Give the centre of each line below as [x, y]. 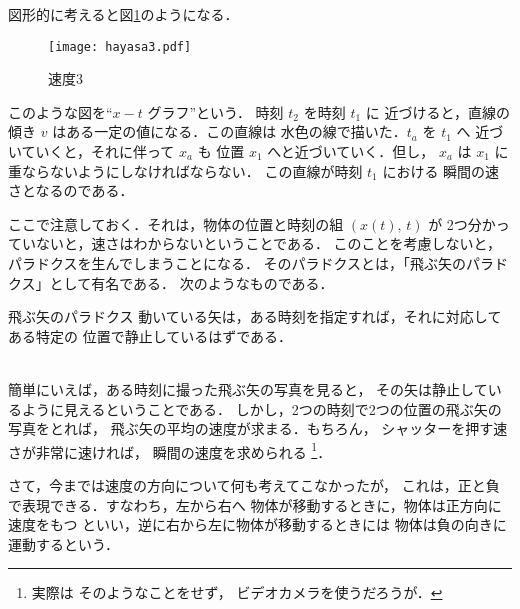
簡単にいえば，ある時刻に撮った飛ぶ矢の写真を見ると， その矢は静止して [248, 388]
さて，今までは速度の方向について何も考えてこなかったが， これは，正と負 [254, 485]
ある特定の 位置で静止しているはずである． [150, 335]
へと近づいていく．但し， [351, 151]
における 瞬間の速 [441, 170]
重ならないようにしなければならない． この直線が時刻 [185, 170]
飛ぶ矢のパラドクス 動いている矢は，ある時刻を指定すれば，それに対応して [255, 316]
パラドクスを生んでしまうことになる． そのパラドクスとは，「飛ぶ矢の [237, 263]
